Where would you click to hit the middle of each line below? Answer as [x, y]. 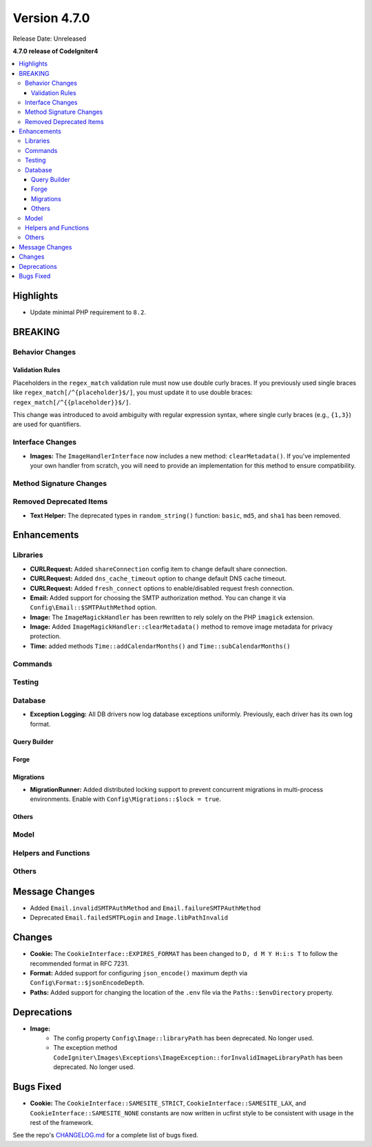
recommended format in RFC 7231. [79, 963]
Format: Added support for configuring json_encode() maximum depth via [139, 973]
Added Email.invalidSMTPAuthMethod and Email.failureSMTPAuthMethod [145, 908]
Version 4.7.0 [51, 18]
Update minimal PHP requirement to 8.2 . [88, 312]
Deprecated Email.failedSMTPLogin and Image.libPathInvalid [129, 917]
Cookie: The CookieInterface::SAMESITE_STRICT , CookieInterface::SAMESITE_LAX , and [168, 1104]
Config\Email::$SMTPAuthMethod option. [94, 607]
